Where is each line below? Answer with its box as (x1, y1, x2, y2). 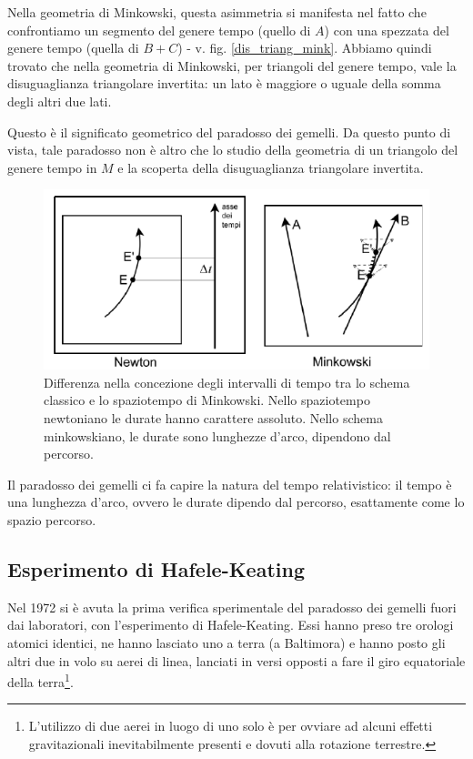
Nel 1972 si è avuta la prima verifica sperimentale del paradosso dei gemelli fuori (7, 597, 457, 616)
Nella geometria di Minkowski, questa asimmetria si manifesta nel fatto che (7, 3, 427, 21)
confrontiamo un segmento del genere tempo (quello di (7, 20, 311, 39)
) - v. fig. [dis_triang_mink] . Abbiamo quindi (177, 38, 432, 57)
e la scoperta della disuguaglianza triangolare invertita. (117, 157, 424, 177)
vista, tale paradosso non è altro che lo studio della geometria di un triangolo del (7, 140, 458, 159)
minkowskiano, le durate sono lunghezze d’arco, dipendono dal (44, 426, 391, 445)
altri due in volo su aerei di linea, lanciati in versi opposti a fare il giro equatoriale (7, 651, 466, 670)
